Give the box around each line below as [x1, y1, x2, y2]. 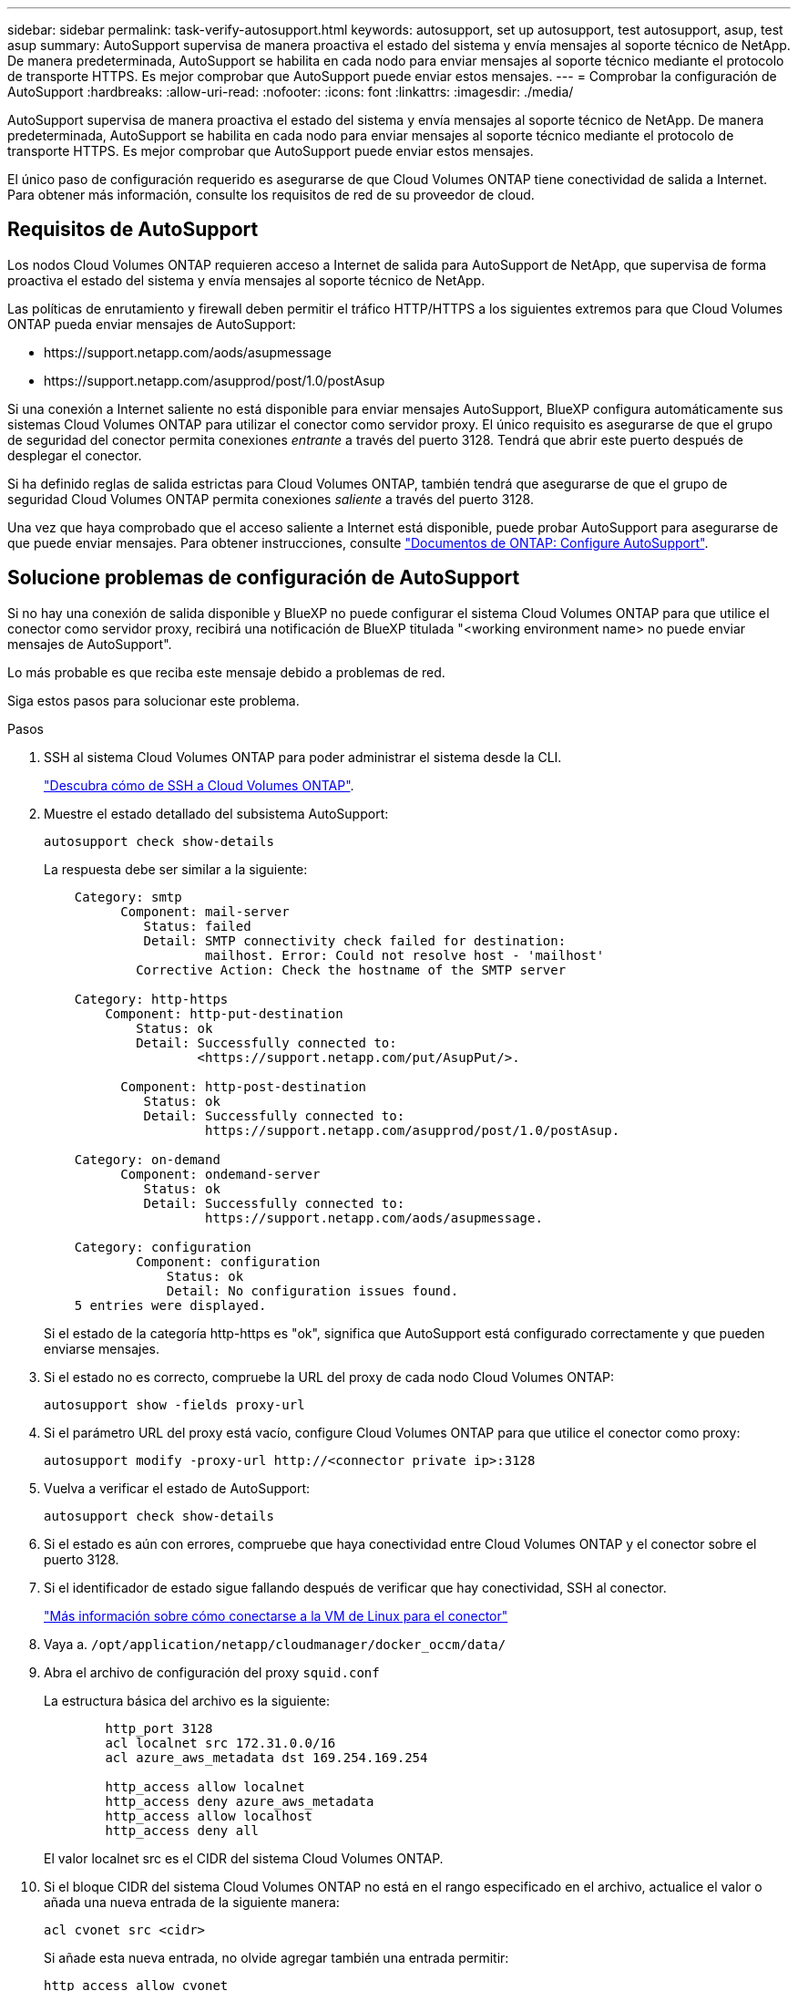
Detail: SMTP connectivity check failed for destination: [143, 933, 567, 948]
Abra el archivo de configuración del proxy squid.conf [44, 1664, 380, 1680]
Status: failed [143, 918, 251, 934]
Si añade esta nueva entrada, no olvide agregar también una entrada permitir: [44, 1949, 509, 1965]
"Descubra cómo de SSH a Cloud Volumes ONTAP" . [44, 777, 354, 793]
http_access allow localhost [105, 1808, 313, 1823]
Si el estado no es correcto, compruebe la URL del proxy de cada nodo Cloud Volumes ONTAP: [44, 1368, 614, 1385]
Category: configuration [74, 1239, 251, 1254]
